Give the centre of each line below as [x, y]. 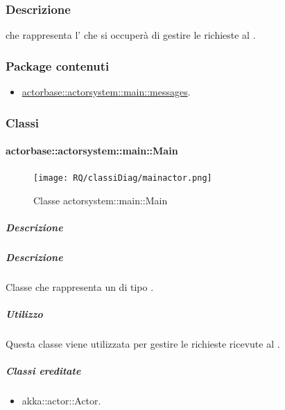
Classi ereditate [43, 371]
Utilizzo [24, 314]
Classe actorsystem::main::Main [101, 200]
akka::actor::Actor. [61, 401]
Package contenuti [58, 65]
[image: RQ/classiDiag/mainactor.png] [123, 178]
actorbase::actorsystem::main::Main [92, 151]
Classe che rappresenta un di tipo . [80, 287]
